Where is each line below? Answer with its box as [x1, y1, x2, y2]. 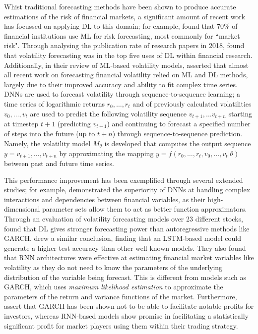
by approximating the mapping [59, 148, 154, 158]
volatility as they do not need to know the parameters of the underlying [4, 262, 223, 273]
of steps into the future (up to [4, 128, 95, 139]
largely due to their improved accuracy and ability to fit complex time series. [4, 79, 238, 89]
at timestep [4, 118, 39, 128]
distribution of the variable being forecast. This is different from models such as [4, 272, 247, 282]
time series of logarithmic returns [4, 98, 105, 109]
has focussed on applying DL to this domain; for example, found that [4, 21, 215, 31]
